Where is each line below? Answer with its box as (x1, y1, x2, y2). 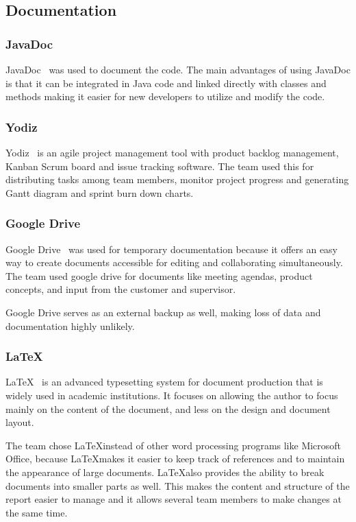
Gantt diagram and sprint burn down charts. (5, 185, 194, 200)
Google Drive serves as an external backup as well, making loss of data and (5, 305, 321, 319)
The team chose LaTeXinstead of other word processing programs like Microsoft (5, 438, 342, 452)
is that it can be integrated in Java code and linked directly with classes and (5, 75, 327, 90)
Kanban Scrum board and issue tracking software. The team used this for (5, 158, 314, 173)
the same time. (5, 505, 68, 519)
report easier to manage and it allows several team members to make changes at (5, 492, 342, 506)
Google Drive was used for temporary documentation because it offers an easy (5, 241, 338, 256)
